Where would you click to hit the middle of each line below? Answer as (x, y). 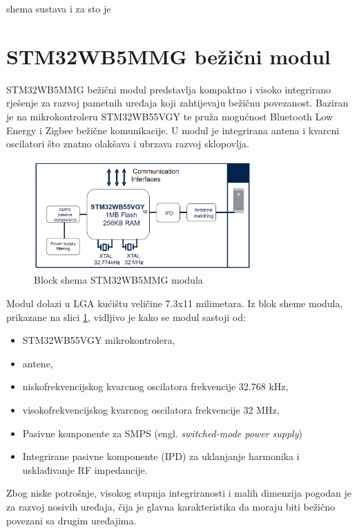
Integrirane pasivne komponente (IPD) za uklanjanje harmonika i (161, 456)
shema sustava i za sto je (59, 8)
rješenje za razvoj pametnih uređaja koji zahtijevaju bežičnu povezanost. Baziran (177, 103)
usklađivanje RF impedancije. (85, 469)
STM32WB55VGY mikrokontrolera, (99, 340)
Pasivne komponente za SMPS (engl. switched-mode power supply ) (162, 433)
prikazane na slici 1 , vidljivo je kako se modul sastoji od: (126, 317)
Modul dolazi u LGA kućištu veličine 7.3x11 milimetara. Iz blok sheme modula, (175, 303)
